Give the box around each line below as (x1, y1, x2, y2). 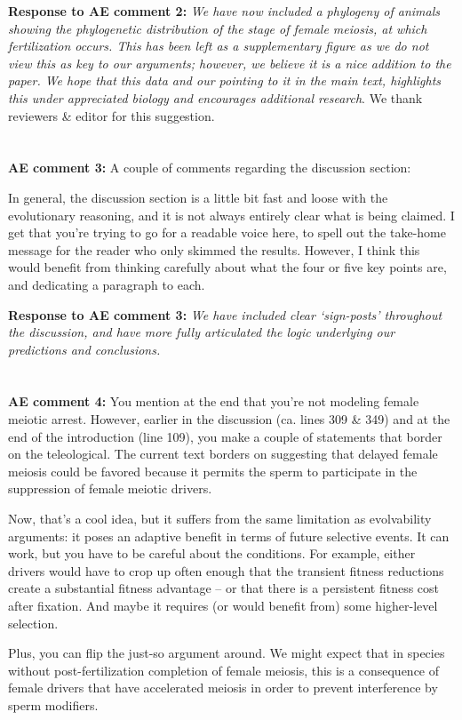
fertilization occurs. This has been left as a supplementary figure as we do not (8, 36, 429, 55)
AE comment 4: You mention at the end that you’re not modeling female (8, 392, 419, 411)
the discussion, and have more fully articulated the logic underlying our (8, 323, 395, 341)
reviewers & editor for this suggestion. (8, 106, 215, 124)
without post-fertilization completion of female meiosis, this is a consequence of (8, 660, 440, 679)
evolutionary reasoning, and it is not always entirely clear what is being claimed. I (8, 205, 455, 224)
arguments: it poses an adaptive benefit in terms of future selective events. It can (8, 526, 450, 545)
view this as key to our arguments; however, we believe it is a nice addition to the (8, 53, 451, 72)
